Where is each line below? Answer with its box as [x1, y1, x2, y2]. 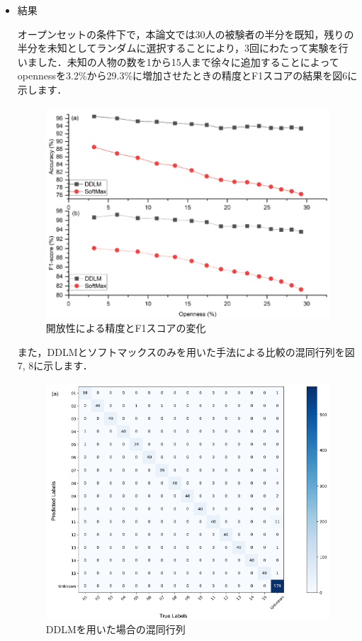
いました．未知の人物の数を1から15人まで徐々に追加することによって [17, 54, 339, 69]
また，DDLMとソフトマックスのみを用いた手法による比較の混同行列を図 [17, 344, 355, 359]
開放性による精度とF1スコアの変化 [45, 320, 206, 335]
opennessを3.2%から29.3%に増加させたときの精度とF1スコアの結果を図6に [17, 68, 358, 83]
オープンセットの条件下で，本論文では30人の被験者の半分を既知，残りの [17, 26, 354, 41]
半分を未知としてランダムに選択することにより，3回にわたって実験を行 [17, 40, 349, 55]
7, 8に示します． [17, 358, 93, 373]
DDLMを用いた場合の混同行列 [45, 622, 186, 637]
